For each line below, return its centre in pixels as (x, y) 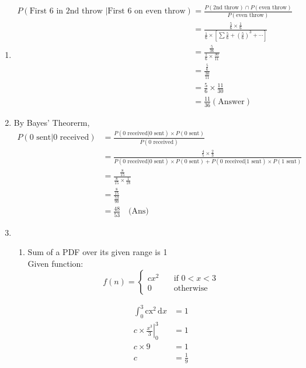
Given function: (55, 263)
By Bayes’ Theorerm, (52, 122)
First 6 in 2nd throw (66, 11)
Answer (231, 102)
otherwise (191, 288)
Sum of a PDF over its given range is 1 (98, 252)
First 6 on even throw (147, 11)
